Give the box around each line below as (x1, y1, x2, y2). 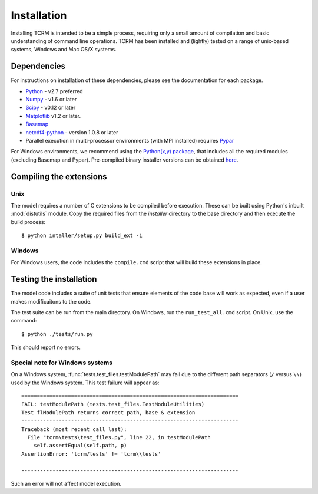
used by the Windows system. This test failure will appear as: (11, 379, 160, 386)
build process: (11, 218, 46, 225)
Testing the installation (11, 274, 97, 284)
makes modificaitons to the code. (11, 298, 92, 305)
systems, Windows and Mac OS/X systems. (11, 46, 117, 53)
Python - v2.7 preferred (25, 87, 83, 94)
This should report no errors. (11, 344, 81, 351)
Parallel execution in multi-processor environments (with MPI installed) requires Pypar (25, 137, 234, 144)
